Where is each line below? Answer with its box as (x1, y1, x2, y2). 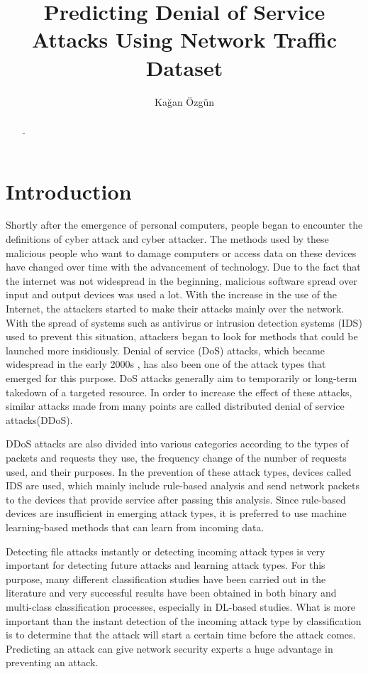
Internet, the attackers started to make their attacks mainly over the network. (6, 301, 345, 316)
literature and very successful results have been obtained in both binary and (6, 585, 337, 600)
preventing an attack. (6, 655, 99, 670)
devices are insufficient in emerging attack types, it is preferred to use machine (6, 506, 347, 521)
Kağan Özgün (154, 94, 214, 109)
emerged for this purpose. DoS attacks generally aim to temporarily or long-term (6, 371, 357, 386)
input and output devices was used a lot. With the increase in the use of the (6, 287, 338, 302)
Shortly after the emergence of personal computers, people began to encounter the (6, 217, 363, 232)
